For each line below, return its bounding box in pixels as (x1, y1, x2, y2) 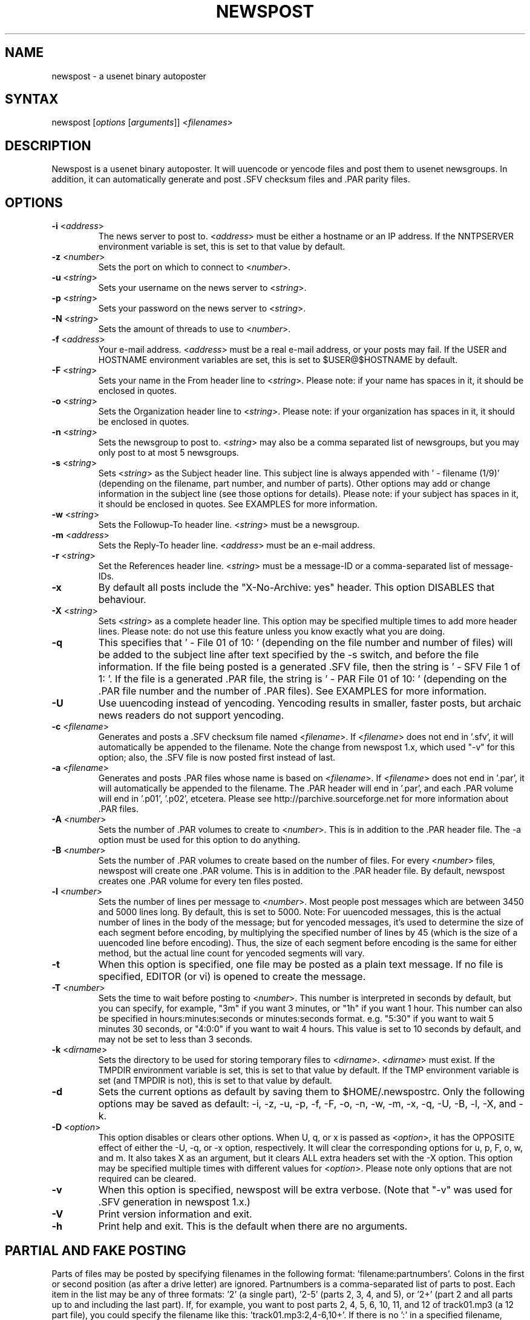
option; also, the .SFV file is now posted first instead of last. (98, 752, 336, 763)
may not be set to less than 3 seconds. (98, 1034, 253, 1045)
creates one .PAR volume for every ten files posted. (98, 876, 303, 887)
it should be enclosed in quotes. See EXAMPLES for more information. (98, 499, 378, 510)
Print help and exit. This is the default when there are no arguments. (98, 1220, 408, 1233)
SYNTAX (5, 92, 59, 107)
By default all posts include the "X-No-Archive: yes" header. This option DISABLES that (98, 581, 495, 594)
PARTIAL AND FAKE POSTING (5, 1242, 186, 1258)
